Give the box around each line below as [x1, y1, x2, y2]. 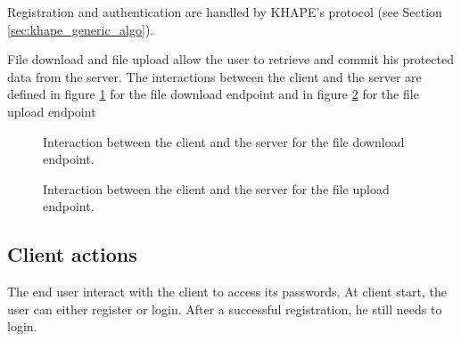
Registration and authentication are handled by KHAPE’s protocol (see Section [7, 3, 442, 20]
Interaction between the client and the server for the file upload [43, 179, 390, 198]
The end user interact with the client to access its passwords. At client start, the [7, 282, 448, 301]
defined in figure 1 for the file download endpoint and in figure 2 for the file [7, 85, 419, 103]
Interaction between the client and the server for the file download [43, 132, 405, 150]
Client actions [7, 240, 137, 268]
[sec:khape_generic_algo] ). [7, 20, 154, 38]
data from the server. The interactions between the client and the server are [7, 67, 422, 85]
